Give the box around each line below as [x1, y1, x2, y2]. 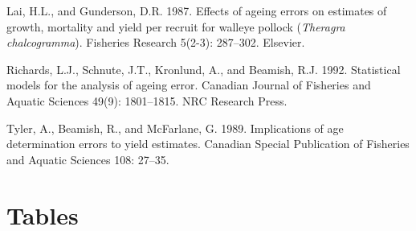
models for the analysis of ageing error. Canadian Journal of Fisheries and [6, 76, 371, 93]
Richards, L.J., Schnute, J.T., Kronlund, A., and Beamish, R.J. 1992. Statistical [6, 60, 401, 77]
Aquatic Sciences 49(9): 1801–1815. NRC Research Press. [6, 92, 288, 109]
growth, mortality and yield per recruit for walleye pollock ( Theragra [6, 18, 345, 35]
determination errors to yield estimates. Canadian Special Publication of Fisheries [6, 135, 410, 152]
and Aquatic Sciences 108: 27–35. [6, 151, 169, 167]
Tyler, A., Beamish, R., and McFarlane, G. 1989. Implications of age [6, 119, 344, 136]
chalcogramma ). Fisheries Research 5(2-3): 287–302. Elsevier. [6, 34, 305, 51]
